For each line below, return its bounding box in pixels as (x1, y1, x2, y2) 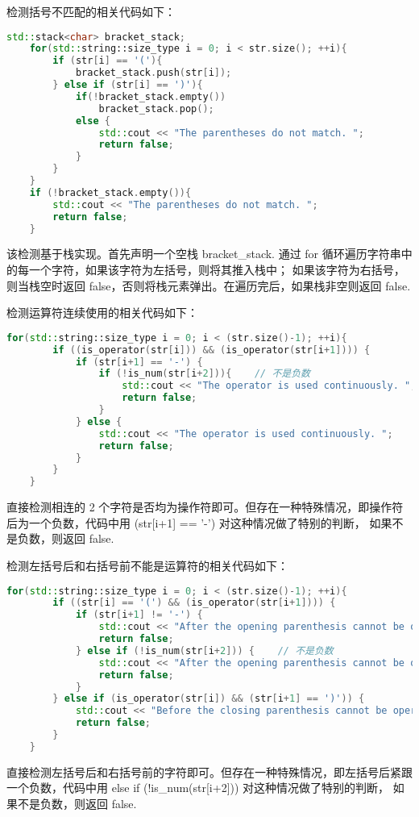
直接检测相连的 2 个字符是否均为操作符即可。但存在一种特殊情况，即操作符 (6, 498, 404, 515)
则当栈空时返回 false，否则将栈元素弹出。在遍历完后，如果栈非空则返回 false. (6, 277, 411, 294)
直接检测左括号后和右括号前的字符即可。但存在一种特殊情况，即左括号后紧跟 (6, 763, 413, 780)
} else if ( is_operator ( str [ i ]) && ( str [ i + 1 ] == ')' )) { (52, 693, 365, 705)
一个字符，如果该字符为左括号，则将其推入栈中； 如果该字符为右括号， (28, 261, 405, 278)
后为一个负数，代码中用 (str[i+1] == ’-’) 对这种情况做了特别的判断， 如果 (6, 514, 392, 531)
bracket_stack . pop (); (98, 102, 214, 115)
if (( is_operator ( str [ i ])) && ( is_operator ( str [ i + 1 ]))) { (52, 344, 371, 356)
